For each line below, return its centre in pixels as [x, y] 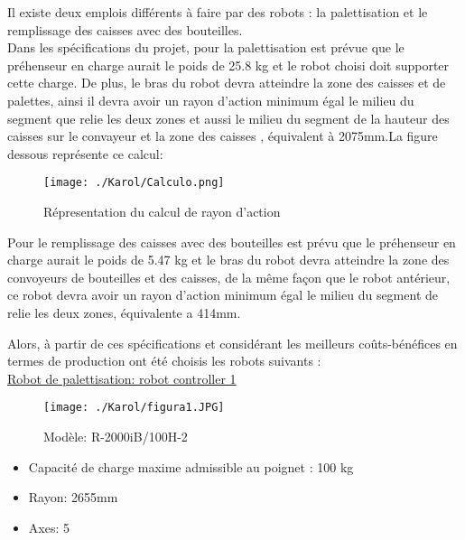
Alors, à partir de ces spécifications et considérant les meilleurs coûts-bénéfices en [232, 343]
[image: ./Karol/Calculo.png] [134, 183]
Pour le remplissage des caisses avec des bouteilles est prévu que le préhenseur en [232, 242]
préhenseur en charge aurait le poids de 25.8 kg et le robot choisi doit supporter [228, 65]
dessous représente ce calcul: [85, 153]
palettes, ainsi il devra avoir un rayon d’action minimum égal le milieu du [211, 100]
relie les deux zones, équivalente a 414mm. [124, 312]
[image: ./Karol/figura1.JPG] [134, 408]
